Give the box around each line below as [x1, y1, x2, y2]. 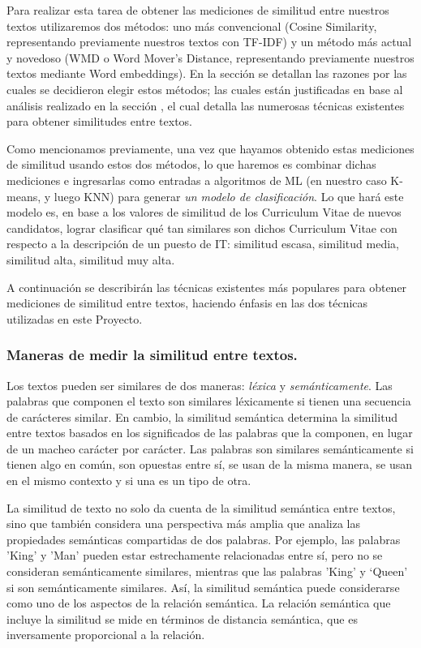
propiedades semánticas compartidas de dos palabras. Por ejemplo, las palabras [6, 530, 401, 547]
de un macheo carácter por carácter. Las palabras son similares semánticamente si [6, 440, 414, 457]
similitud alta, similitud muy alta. [6, 251, 175, 268]
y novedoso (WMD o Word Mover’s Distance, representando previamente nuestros [6, 49, 415, 66]
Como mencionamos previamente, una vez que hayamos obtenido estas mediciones [6, 139, 415, 157]
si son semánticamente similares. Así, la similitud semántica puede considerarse [6, 578, 400, 595]
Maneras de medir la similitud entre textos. [6, 345, 298, 365]
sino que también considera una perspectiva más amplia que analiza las [6, 515, 361, 532]
